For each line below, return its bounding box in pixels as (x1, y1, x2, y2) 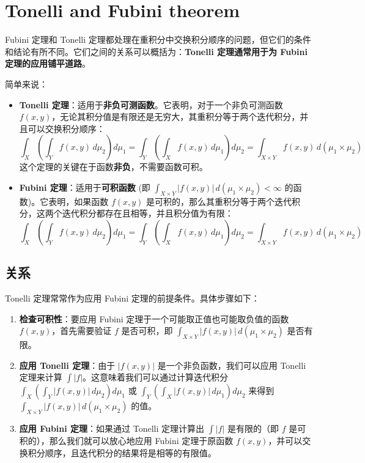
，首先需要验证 (51, 324, 112, 337)
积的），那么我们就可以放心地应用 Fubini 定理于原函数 (19, 434, 234, 447)
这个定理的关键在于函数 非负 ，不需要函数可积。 (19, 160, 208, 173)
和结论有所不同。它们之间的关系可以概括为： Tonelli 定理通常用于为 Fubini (5, 45, 308, 57)
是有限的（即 (227, 422, 279, 435)
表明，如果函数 (48, 194, 109, 207)
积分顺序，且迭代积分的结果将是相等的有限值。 (28, 446, 216, 459)
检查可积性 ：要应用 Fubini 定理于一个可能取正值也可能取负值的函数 (19, 312, 289, 325)
